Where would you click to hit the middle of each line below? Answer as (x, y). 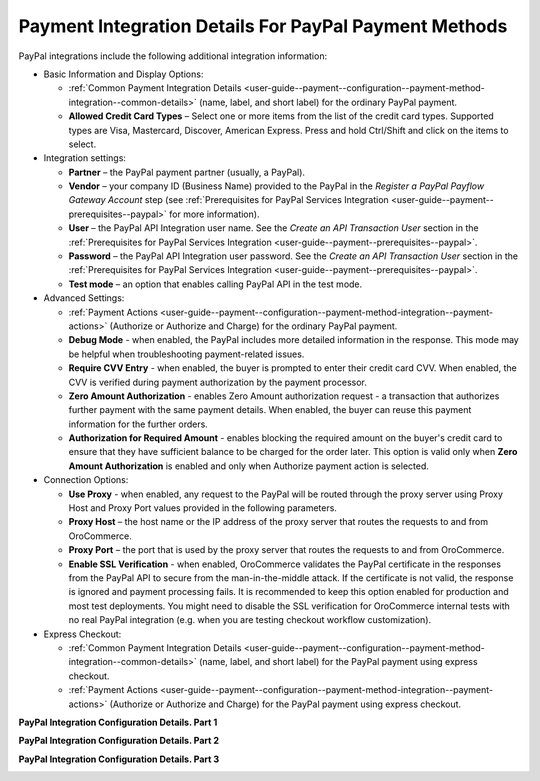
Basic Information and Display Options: (123, 74)
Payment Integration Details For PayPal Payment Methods (263, 26)
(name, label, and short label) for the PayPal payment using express (338, 662)
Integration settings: (85, 158)
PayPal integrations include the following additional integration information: (173, 56)
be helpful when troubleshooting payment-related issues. (186, 354)
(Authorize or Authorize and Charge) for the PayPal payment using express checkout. (285, 704)
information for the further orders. (138, 424)
